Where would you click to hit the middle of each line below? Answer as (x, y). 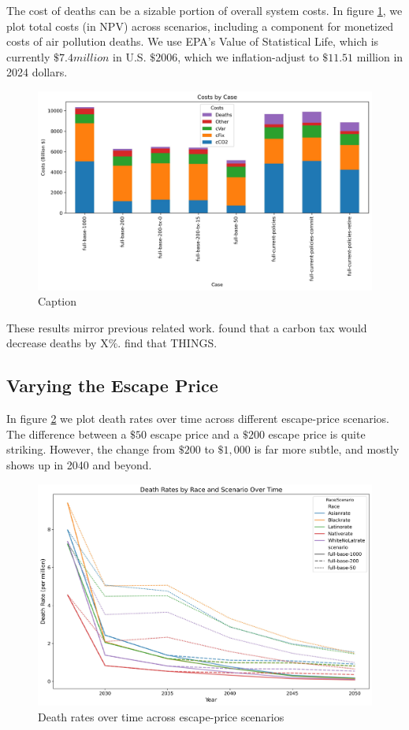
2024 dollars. (37, 72)
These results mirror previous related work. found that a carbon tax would (187, 327)
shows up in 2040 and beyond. (79, 464)
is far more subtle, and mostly (327, 449)
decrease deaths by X (58, 343)
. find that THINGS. (167, 343)
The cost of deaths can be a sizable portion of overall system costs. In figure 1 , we (204, 10)
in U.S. (130, 56)
